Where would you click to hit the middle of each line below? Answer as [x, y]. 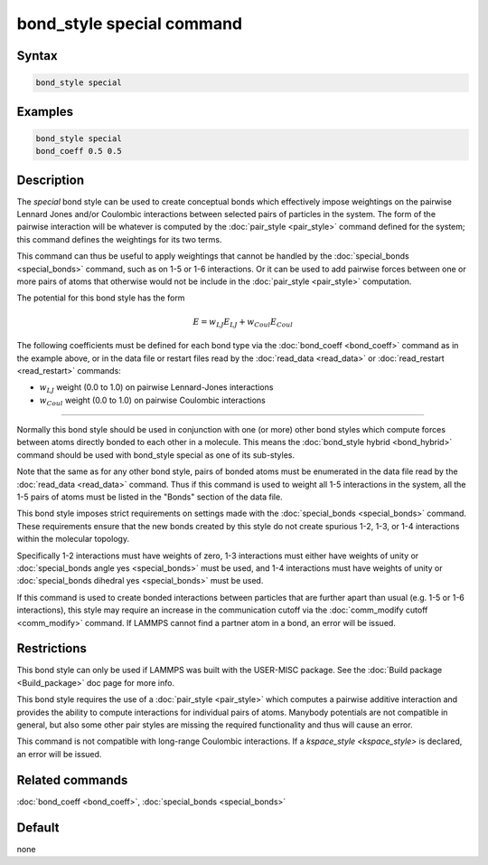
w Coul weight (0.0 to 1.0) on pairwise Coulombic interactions [152, 401]
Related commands [72, 779]
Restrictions [52, 648]
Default [38, 827]
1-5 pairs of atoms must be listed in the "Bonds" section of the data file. [150, 497]
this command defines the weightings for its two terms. [119, 239]
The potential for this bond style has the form [101, 298]
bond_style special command [130, 24]
